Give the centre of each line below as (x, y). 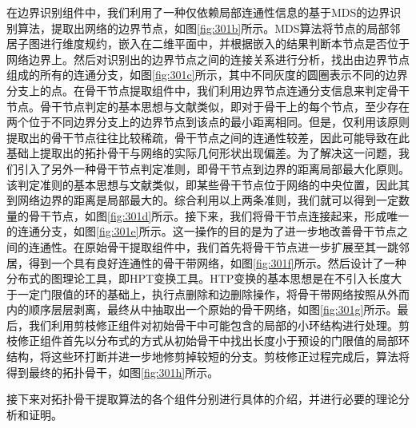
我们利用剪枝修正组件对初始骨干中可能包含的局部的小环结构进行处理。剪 (219, 325)
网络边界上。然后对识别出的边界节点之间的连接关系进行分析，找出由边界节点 (208, 59)
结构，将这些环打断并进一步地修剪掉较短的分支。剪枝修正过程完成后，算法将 (208, 357)
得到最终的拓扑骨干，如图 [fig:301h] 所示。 (113, 372)
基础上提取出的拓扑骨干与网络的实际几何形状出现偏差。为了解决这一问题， (202, 153)
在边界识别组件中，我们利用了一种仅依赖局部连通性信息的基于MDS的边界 (198, 12)
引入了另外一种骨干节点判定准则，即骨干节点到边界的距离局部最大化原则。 (213, 168)
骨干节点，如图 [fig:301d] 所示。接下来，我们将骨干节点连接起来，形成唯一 (219, 215)
